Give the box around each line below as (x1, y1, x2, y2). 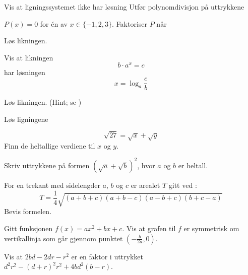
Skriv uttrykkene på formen (4, 160, 90, 170)
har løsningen (4, 67, 45, 78)
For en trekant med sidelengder (4, 179, 100, 190)
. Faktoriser (112, 18, 148, 29)
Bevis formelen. (4, 206, 52, 217)
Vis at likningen (4, 52, 53, 62)
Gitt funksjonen (4, 223, 53, 233)
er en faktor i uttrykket (71, 251, 143, 261)
